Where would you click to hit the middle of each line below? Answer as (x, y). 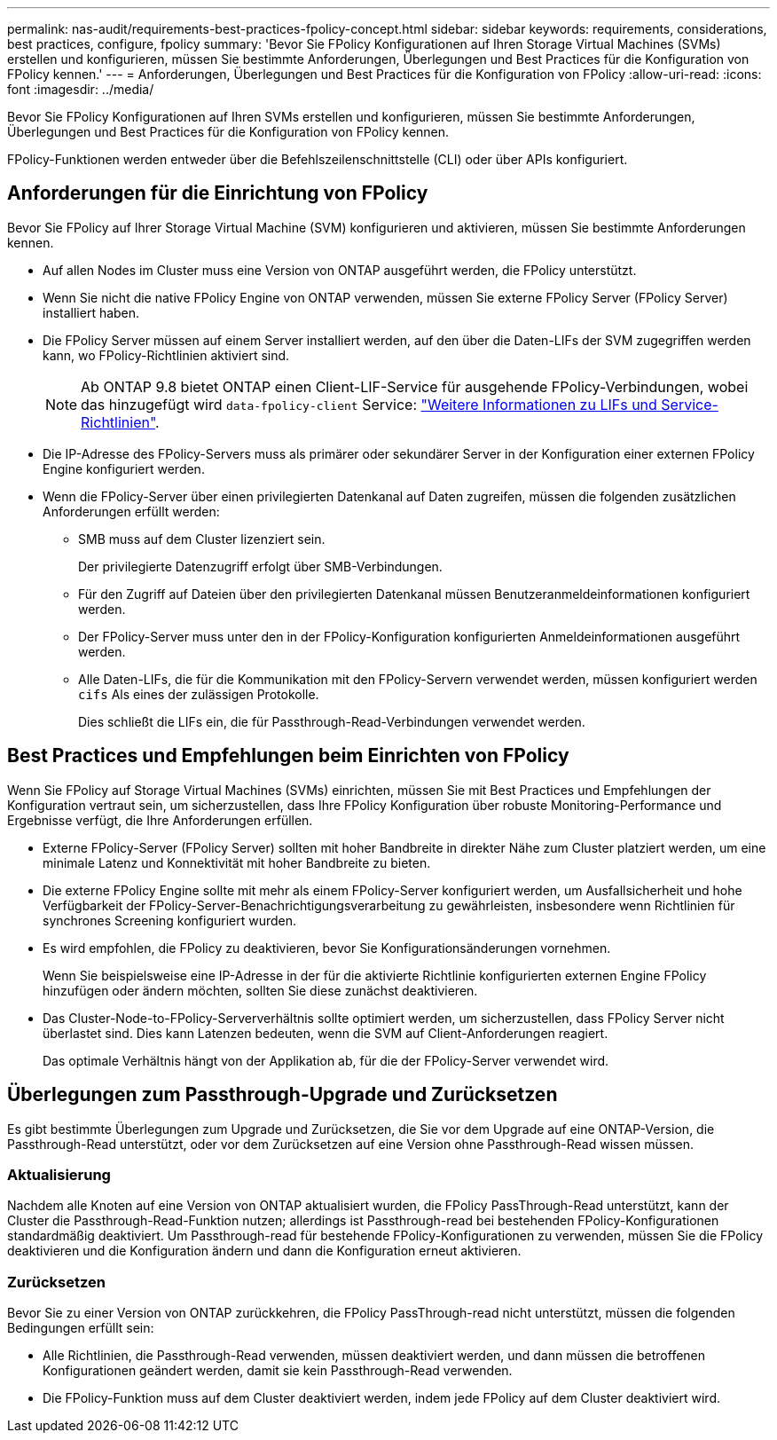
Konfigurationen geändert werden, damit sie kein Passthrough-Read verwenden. (278, 1371)
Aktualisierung (59, 1174)
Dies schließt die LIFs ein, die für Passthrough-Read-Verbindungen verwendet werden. (332, 721)
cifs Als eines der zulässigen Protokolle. (199, 694)
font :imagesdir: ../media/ (81, 89)
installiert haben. (91, 312)
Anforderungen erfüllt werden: (131, 511)
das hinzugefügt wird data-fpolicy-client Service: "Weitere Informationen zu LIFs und (369, 404)
